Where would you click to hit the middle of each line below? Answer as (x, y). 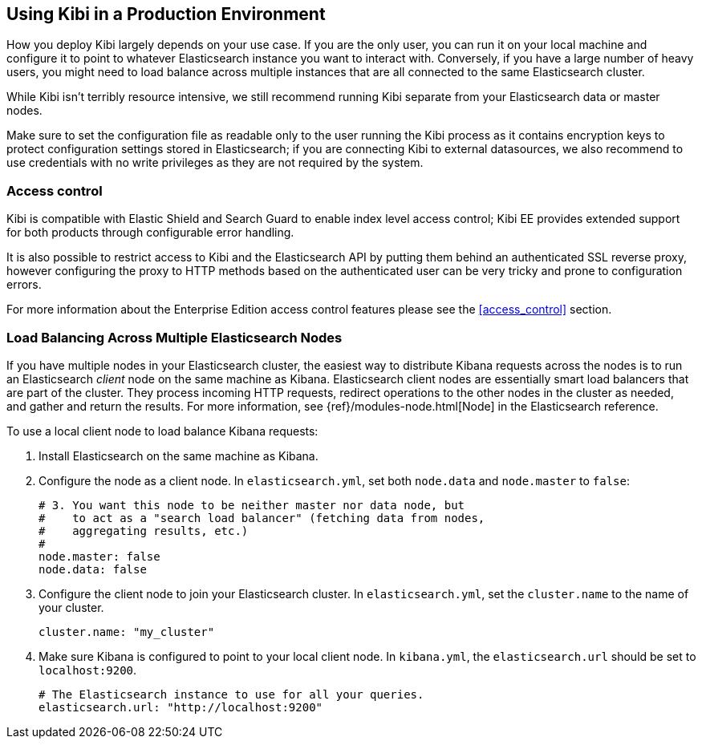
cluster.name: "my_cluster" (127, 632)
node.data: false (93, 569)
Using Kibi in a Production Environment (166, 14)
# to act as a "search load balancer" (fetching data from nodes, (262, 518)
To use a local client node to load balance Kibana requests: (162, 431)
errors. (24, 285)
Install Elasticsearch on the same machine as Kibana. (179, 456)
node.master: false (99, 556)
